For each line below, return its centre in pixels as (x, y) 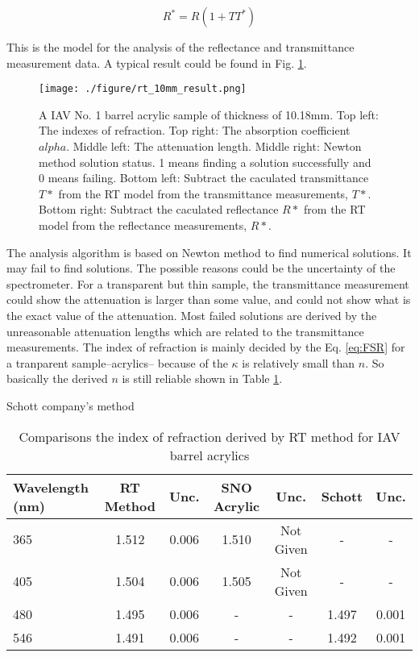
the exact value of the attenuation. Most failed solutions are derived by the (192, 315)
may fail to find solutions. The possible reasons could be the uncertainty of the (201, 268)
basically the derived (57, 378)
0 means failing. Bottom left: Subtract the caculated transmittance (204, 178)
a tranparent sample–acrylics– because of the (117, 362)
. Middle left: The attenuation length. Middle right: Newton (214, 146)
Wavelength (51, 487)
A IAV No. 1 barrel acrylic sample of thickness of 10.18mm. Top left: (209, 114)
